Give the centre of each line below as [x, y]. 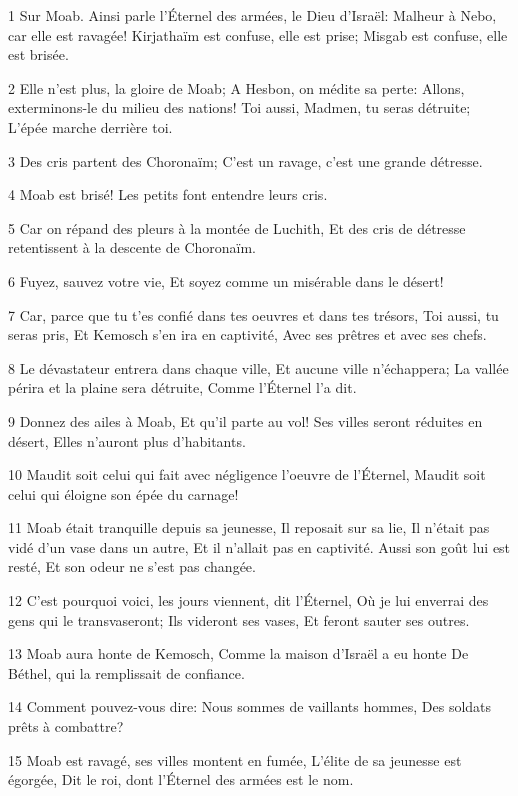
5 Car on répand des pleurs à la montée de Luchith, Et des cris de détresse [237, 227]
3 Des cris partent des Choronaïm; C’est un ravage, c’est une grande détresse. [245, 160]
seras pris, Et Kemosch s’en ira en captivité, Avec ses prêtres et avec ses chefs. [247, 334]
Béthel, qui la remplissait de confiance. [126, 672]
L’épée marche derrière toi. [90, 126]
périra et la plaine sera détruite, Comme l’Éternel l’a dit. [182, 387]
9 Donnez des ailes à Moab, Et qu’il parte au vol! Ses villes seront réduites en [245, 420]
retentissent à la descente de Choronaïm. [132, 247]
